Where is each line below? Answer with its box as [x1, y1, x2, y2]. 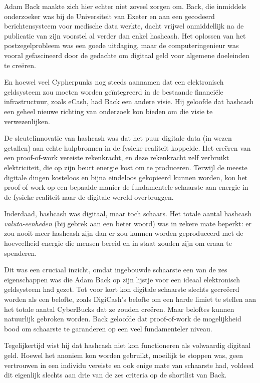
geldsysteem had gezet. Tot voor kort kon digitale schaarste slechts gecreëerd [4, 284, 239, 294]
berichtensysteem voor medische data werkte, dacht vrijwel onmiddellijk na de [4, 21, 244, 31]
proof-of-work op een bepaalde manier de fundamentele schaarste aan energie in [4, 182, 248, 192]
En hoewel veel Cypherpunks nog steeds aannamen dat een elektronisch [4, 77, 224, 87]
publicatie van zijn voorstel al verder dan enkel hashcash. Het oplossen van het [4, 30, 246, 41]
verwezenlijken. [4, 116, 50, 126]
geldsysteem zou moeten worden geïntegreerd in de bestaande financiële [4, 86, 223, 97]
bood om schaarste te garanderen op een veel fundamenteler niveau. [4, 323, 212, 333]
